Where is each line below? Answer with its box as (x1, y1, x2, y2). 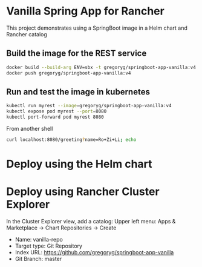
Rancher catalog (6, 30, 47, 38)
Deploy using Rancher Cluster (6, 185, 160, 199)
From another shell (6, 125, 53, 132)
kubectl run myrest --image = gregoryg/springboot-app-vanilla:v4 (6, 103, 172, 109)
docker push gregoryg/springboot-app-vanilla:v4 (6, 70, 131, 76)
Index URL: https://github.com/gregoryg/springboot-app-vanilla (15, 248, 174, 255)
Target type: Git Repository (15, 242, 83, 249)
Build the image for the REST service (6, 48, 147, 59)
